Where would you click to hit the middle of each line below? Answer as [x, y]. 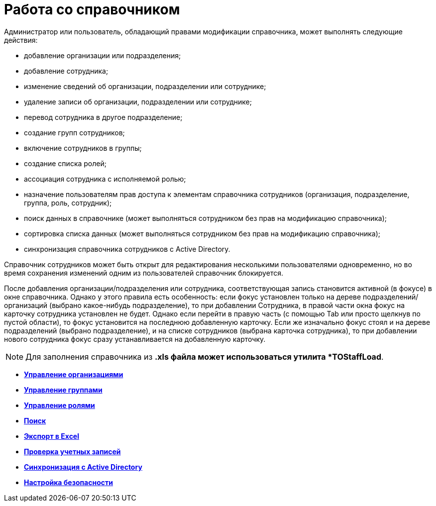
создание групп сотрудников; [74, 132]
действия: [21, 40]
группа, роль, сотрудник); [68, 202]
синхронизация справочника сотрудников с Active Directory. [127, 249]
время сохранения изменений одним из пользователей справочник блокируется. [144, 273]
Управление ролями [59, 405]
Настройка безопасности [68, 482]
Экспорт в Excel [52, 436]
